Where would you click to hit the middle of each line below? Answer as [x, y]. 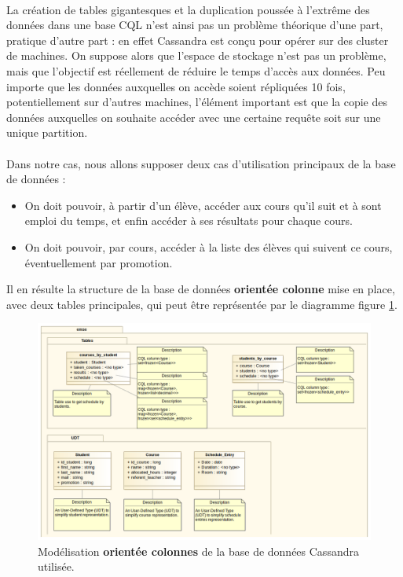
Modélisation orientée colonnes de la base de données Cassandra [198, 551]
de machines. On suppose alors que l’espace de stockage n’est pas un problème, [196, 55]
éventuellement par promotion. [99, 262]
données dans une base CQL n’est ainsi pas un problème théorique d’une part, [195, 25]
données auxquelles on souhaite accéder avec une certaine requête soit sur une [194, 117]
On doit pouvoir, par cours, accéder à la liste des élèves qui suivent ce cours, [209, 246]
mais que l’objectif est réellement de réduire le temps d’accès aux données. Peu [196, 70]
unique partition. [47, 132]
